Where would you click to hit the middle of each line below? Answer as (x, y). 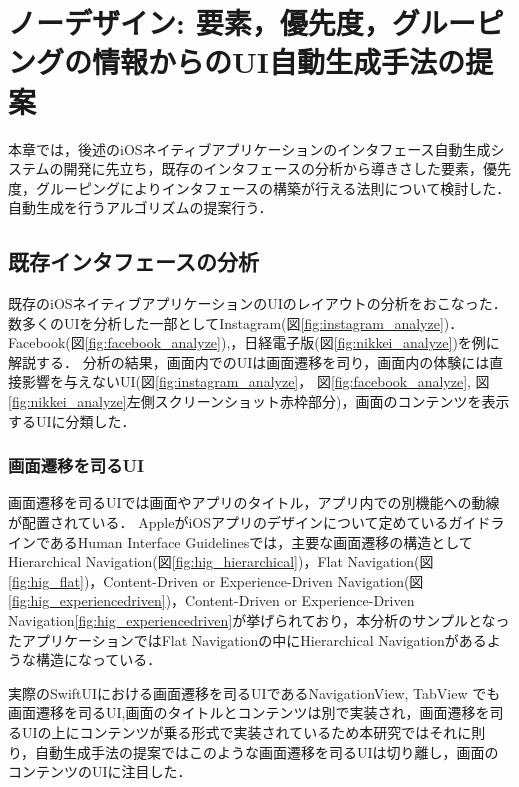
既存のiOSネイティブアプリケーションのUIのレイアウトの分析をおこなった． (257, 303)
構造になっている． (98, 659)
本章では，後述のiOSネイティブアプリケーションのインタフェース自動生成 (249, 148)
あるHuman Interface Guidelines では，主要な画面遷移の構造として (261, 541)
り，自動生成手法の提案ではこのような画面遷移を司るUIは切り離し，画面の (253, 751)
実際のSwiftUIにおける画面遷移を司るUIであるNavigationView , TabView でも (254, 692)
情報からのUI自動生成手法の (278, 61)
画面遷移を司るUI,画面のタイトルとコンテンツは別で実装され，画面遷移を (249, 712)
